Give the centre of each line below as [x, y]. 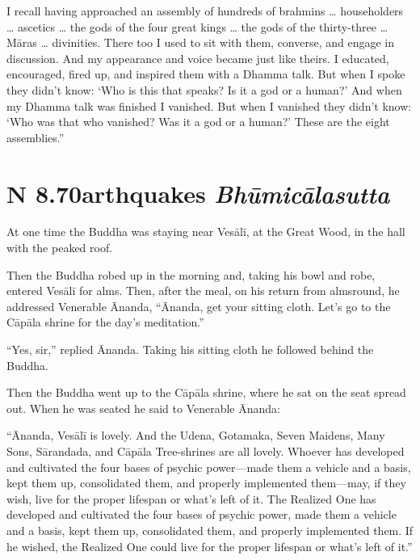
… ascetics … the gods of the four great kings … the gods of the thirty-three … [197, 26]
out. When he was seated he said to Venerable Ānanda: [143, 408]
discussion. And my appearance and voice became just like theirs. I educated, [198, 58]
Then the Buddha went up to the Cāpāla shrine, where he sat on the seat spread [206, 392]
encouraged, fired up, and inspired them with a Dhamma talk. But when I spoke [206, 74]
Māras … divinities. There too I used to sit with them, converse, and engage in [201, 42]
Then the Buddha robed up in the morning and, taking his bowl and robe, [191, 274]
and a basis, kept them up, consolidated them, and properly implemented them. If [210, 530]
